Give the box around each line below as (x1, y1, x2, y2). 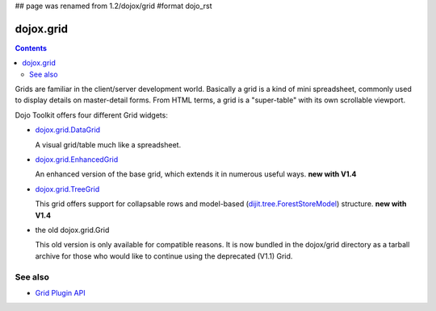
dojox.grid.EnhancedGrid (35, 155, 119, 164)
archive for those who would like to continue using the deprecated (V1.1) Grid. (35, 251, 293, 261)
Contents (15, 43, 48, 52)
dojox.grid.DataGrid (35, 125, 101, 135)
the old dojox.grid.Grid (35, 225, 110, 234)
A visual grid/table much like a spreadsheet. (35, 139, 182, 149)
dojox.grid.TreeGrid (35, 184, 100, 193)
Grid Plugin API (35, 288, 86, 297)
